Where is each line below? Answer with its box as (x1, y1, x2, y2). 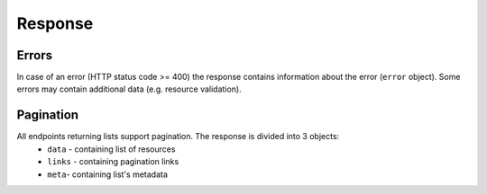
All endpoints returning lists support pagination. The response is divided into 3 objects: (16, 131, 340, 142)
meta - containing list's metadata (47, 169, 169, 180)
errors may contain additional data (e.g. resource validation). (16, 84, 243, 94)
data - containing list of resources (47, 144, 176, 154)
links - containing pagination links (47, 156, 179, 167)
